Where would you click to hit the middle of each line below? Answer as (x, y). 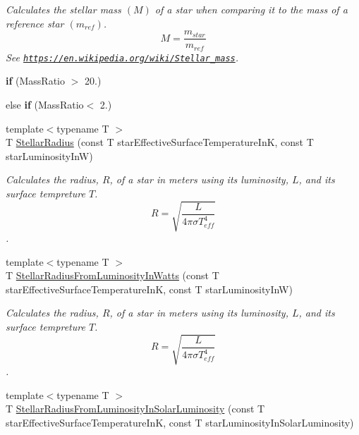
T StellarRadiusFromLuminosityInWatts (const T (112, 275)
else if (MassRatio (45, 104)
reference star (35, 23)
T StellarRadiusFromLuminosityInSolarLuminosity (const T (135, 409)
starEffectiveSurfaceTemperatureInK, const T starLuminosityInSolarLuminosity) (180, 422)
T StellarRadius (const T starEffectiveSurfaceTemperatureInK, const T (160, 142)
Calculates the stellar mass (63, 9)
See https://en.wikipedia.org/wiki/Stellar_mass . (122, 57)
